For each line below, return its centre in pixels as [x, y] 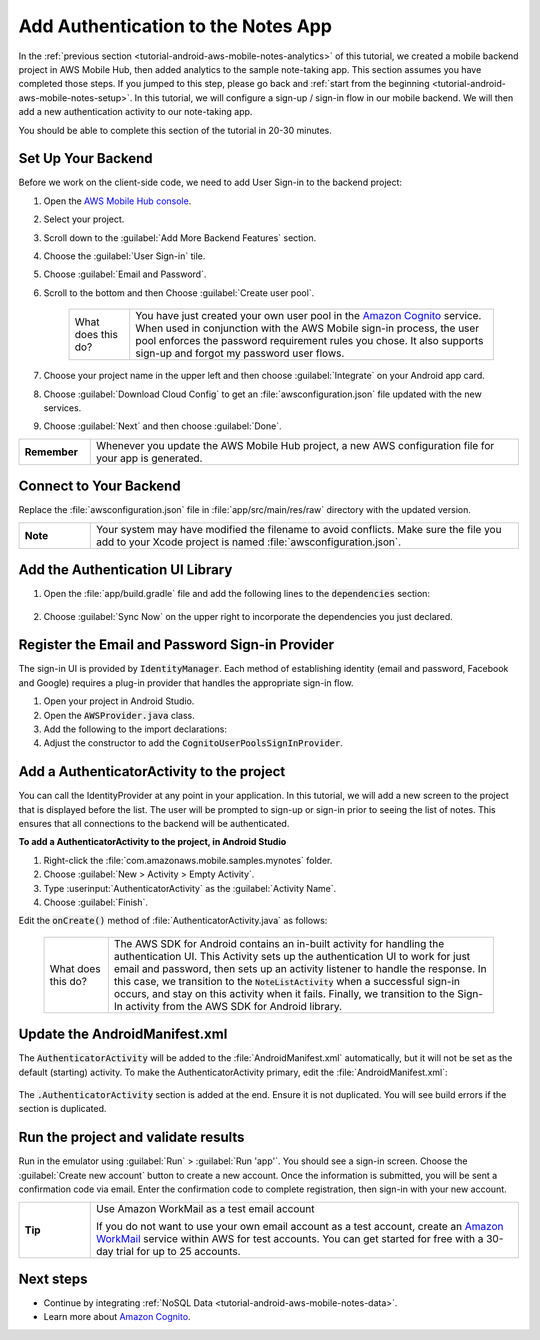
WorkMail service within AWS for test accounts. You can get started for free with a [289, 1238]
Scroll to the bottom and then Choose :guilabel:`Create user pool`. [179, 292]
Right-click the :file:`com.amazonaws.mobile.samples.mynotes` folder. [188, 860]
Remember [51, 452]
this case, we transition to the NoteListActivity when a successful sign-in [286, 981]
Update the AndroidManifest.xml [123, 1034]
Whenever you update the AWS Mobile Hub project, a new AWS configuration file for [295, 445]
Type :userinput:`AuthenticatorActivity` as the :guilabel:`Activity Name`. [190, 888]
